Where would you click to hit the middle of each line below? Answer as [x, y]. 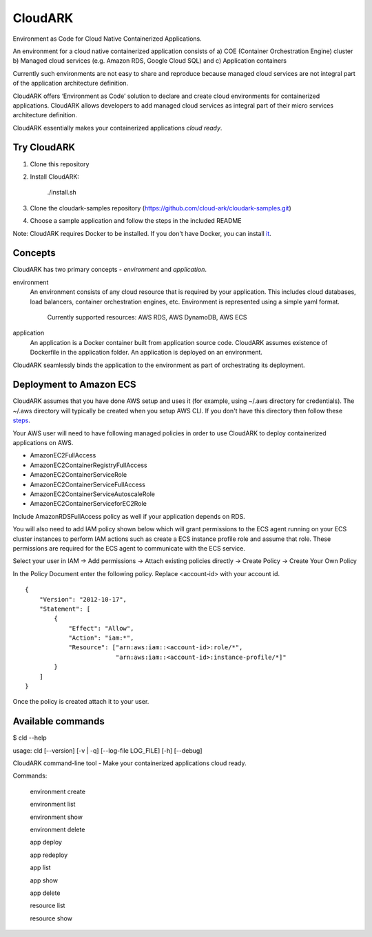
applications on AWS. [43, 443]
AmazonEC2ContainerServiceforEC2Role [89, 504]
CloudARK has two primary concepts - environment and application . [110, 270]
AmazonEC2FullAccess [63, 455]
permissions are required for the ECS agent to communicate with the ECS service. [129, 548]
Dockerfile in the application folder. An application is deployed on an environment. [146, 353]
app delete [45, 893]
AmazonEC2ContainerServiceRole [79, 475]
